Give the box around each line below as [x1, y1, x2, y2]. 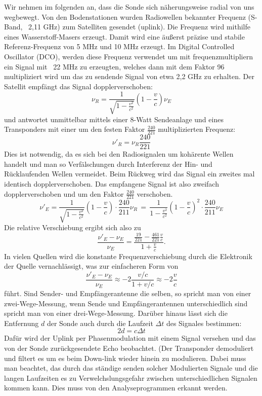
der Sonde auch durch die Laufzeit [47, 317, 153, 328]
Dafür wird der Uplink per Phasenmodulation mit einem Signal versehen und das [4, 333, 256, 343]
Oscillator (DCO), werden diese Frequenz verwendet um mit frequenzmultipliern [4, 51, 253, 61]
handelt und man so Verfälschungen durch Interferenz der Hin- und [4, 158, 212, 169]
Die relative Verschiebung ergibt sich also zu [4, 222, 141, 232]
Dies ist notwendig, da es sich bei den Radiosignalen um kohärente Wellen [4, 149, 234, 159]
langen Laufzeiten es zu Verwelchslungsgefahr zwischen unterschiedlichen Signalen [4, 372, 257, 383]
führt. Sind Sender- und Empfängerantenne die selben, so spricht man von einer [4, 288, 251, 299]
